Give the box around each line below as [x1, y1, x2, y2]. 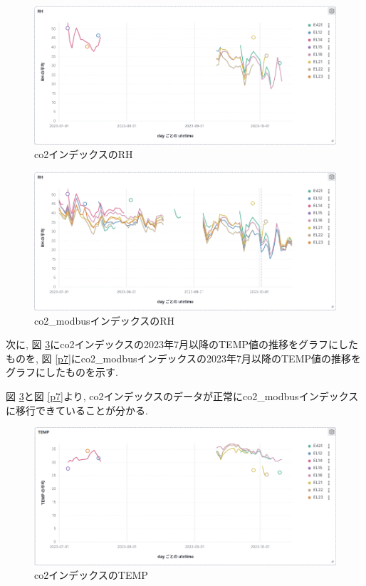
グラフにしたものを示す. [6, 365, 118, 380]
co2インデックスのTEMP [34, 567, 148, 582]
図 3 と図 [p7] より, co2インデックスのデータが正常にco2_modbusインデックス [6, 388, 359, 403]
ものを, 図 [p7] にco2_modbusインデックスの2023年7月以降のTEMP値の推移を [6, 350, 362, 365]
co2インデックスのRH [34, 147, 133, 162]
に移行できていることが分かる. [6, 402, 148, 417]
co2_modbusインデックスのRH [34, 313, 175, 328]
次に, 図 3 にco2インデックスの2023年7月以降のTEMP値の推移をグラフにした [6, 337, 359, 352]
